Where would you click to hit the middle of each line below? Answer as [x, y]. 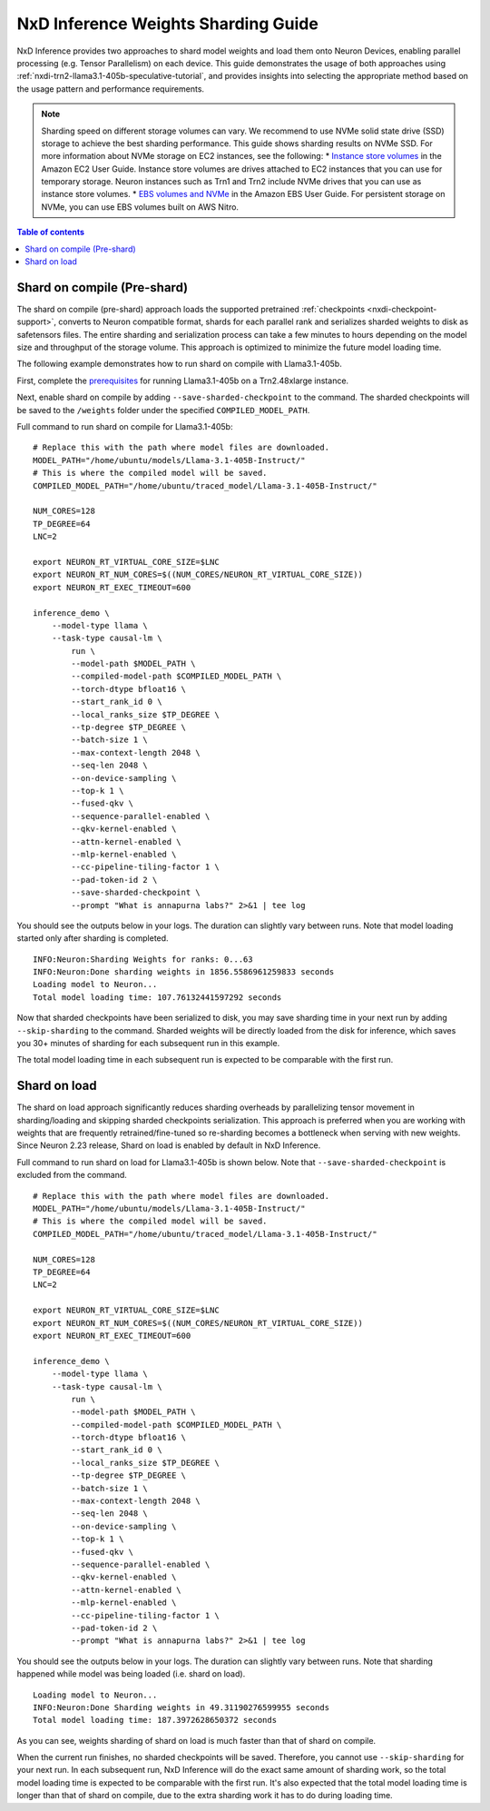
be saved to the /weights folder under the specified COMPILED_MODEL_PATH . [163, 410]
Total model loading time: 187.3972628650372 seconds [155, 1720]
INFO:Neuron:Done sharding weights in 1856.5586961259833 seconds [184, 972]
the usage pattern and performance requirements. [110, 89]
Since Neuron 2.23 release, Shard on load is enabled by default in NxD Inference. [169, 1145]
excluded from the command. [72, 1175]
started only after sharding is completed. [93, 938]
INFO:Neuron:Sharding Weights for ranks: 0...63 [143, 959]
